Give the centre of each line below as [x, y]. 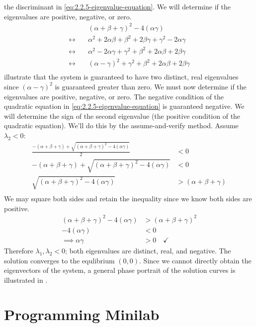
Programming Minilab [82, 314]
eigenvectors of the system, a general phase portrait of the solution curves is [120, 270]
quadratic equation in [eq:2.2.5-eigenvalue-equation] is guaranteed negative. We [124, 106]
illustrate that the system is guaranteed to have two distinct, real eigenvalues [121, 77]
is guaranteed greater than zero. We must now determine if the [151, 86]
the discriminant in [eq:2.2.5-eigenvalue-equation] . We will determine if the [117, 6]
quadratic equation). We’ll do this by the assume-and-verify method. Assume [121, 125]
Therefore [19, 251]
